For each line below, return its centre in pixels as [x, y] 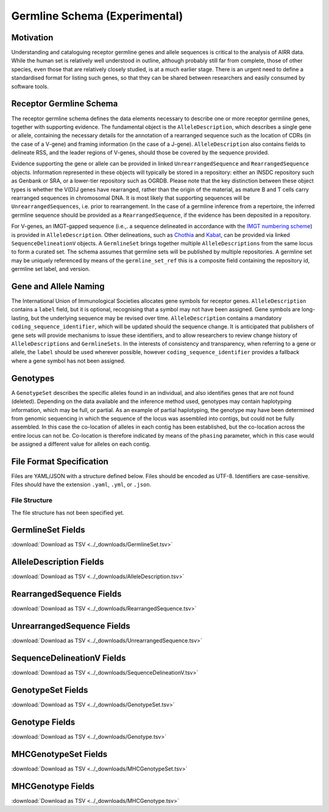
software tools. [30, 86]
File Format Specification [60, 461]
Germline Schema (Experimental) [97, 16]
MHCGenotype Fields [53, 786]
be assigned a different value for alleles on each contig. [81, 444]
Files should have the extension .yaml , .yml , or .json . [81, 485]
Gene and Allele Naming [58, 286]
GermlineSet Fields [48, 530]
